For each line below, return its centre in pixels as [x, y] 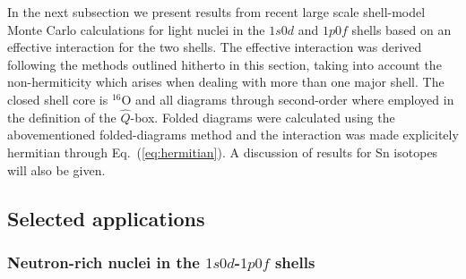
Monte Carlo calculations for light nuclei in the [136, 29]
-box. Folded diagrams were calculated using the [263, 117]
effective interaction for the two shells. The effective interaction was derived [215, 47]
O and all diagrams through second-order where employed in [288, 99]
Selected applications [106, 218]
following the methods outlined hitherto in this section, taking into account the [224, 64]
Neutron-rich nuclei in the [104, 262]
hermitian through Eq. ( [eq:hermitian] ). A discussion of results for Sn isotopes [223, 152]
